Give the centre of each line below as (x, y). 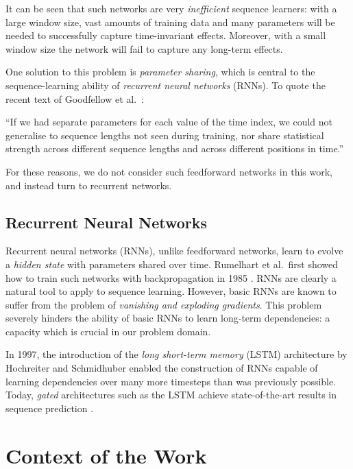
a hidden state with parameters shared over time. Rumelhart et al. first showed (172, 264)
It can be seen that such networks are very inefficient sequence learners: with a (171, 8)
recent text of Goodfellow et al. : (75, 98)
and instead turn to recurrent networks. (89, 185)
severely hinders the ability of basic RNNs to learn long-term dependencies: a (168, 318)
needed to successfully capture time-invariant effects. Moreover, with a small (166, 35)
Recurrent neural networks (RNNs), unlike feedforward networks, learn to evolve (174, 251)
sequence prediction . (50, 408)
